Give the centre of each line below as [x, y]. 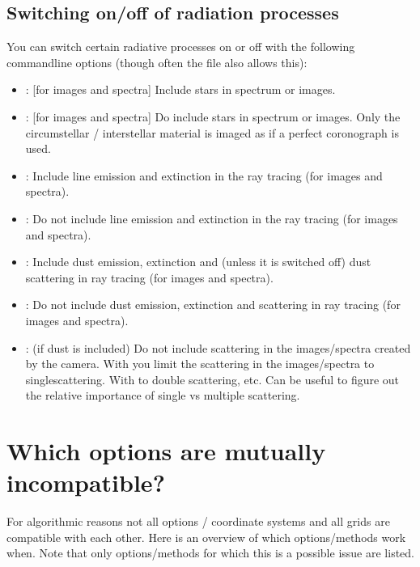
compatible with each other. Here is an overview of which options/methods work [206, 537]
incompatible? [86, 482]
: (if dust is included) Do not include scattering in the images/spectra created [218, 347]
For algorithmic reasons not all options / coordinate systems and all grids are [198, 521]
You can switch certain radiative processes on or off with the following [181, 47]
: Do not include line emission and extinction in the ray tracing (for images [212, 218]
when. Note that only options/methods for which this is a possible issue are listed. [210, 553]
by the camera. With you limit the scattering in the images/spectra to [200, 364]
